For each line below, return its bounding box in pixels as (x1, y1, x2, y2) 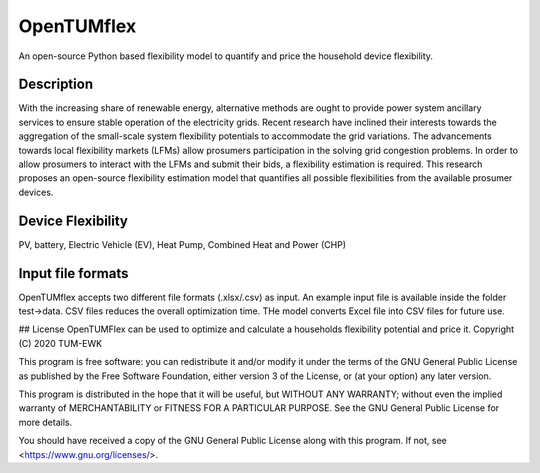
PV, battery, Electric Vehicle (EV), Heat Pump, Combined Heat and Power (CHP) (18, 238, 347, 250)
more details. (18, 416, 73, 428)
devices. (18, 186, 54, 198)
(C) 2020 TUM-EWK (18, 337, 103, 349)
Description (18, 76, 94, 93)
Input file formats (18, 265, 129, 282)
